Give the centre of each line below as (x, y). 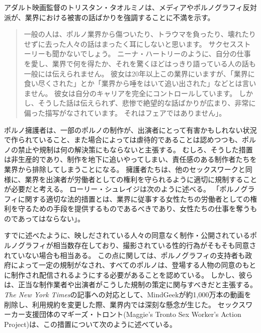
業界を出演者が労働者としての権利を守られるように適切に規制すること (141, 179)
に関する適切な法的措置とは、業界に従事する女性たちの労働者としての (134, 198)
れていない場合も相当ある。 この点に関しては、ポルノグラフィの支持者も (125, 255)
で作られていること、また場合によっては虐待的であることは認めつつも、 (123, 140)
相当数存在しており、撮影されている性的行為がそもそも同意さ (155, 245)
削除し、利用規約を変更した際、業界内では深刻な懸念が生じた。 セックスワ (128, 304)
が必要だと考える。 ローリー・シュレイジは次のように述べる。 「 (112, 189)
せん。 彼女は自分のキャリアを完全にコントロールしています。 (134, 93)
